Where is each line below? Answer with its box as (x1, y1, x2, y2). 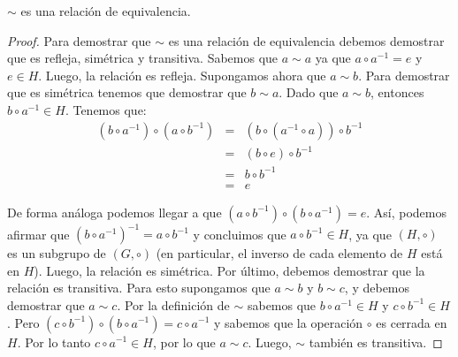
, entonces (370, 83, 424, 102)
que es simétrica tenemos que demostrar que (7, 83, 247, 102)
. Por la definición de (117, 295, 230, 314)
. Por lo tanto (17, 332, 91, 351)
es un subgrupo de (7, 244, 106, 262)
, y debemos (344, 278, 410, 297)
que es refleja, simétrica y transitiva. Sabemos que (7, 49, 279, 67)
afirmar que (7, 224, 70, 243)
